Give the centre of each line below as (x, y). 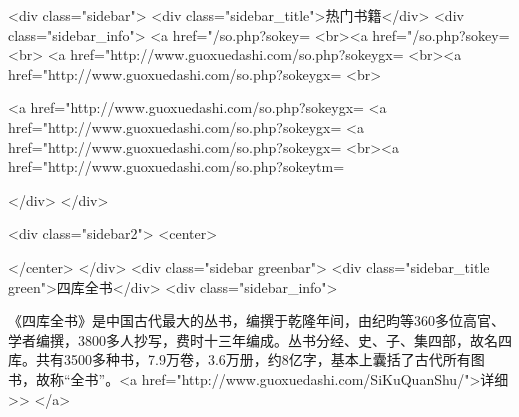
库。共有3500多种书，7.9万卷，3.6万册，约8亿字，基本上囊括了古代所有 (239, 359)
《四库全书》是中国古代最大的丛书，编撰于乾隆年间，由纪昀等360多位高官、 (256, 320)
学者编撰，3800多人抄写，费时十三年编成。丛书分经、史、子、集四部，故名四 (260, 339)
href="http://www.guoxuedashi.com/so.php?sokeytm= (176, 166)
